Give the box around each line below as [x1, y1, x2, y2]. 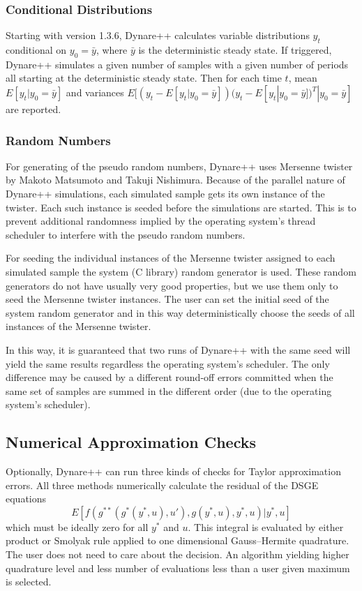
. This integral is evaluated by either [188, 519, 344, 534]
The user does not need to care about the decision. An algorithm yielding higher [6, 547, 349, 562]
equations [6, 491, 47, 506]
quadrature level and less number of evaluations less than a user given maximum [6, 560, 350, 575]
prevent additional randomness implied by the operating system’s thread [6, 214, 316, 228]
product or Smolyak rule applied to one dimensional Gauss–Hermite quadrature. [6, 533, 349, 548]
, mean [288, 70, 317, 85]
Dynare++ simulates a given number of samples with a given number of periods [6, 57, 349, 71]
